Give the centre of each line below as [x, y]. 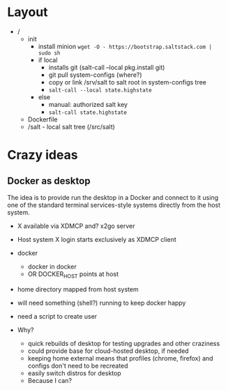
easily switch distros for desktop [74, 373]
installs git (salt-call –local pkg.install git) [107, 67]
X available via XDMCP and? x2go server [76, 226]
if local [48, 59]
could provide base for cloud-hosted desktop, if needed [108, 351]
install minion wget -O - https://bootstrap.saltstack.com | [125, 46]
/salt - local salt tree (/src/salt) [71, 127]
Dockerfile [43, 119]
